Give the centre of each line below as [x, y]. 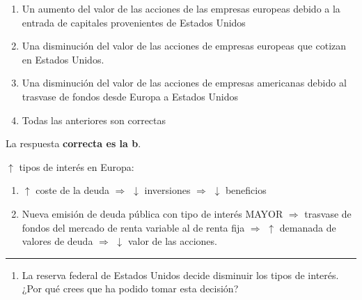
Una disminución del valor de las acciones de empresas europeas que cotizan [184, 46]
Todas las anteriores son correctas [94, 120]
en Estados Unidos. [63, 59]
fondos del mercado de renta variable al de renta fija [133, 227]
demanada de [308, 227]
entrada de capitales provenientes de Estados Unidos [134, 22]
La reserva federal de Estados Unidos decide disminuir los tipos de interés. [180, 275]
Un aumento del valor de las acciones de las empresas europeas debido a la [181, 8]
